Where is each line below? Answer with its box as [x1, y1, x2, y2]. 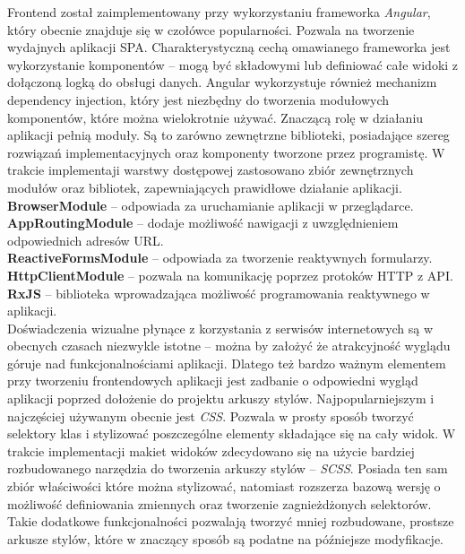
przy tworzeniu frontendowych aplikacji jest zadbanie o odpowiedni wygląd [7, 371, 418, 390]
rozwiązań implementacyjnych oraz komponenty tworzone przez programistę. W [7, 143, 445, 161]
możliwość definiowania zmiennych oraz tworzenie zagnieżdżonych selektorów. [7, 494, 432, 513]
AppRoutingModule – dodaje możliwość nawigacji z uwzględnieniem [7, 213, 399, 232]
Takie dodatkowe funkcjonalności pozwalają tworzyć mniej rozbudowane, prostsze [7, 512, 454, 531]
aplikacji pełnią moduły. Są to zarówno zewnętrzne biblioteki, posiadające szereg [7, 126, 450, 144]
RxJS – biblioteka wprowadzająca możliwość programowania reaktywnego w [7, 283, 430, 302]
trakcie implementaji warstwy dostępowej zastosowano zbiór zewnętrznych [7, 160, 414, 179]
